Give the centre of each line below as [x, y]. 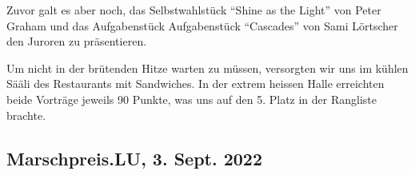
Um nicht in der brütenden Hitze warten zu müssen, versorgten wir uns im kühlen [207, 68]
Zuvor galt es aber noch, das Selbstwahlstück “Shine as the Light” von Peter [194, 10]
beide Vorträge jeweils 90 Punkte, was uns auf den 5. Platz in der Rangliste [192, 99]
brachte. [26, 115]
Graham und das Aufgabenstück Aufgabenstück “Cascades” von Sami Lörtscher [202, 25]
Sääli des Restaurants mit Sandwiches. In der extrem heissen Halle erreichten [196, 84]
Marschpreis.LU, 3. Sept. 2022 [135, 158]
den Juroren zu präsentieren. [77, 41]
